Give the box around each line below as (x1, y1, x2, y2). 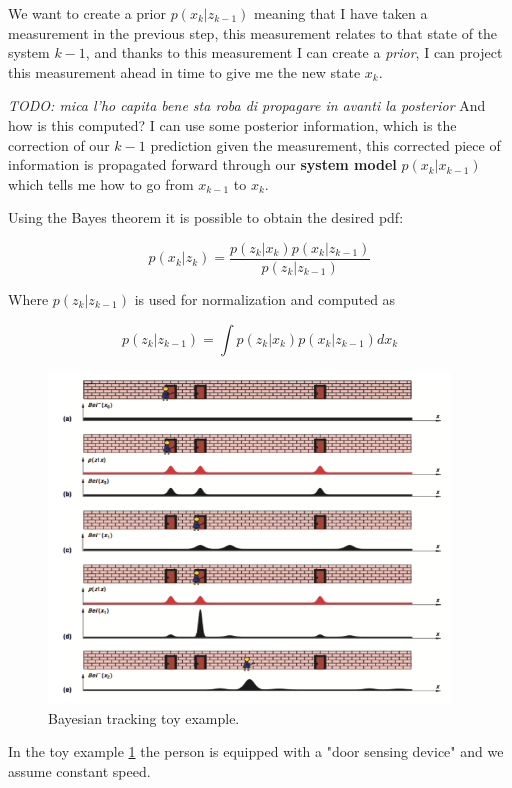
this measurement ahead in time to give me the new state (8, 61, 361, 82)
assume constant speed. (8, 760, 151, 781)
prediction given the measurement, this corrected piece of (150, 134, 501, 155)
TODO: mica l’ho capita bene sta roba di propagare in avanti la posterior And (8, 95, 486, 116)
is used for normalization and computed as (134, 289, 396, 309)
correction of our (8, 134, 110, 155)
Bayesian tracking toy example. (48, 707, 240, 728)
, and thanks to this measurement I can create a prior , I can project (85, 42, 503, 63)
